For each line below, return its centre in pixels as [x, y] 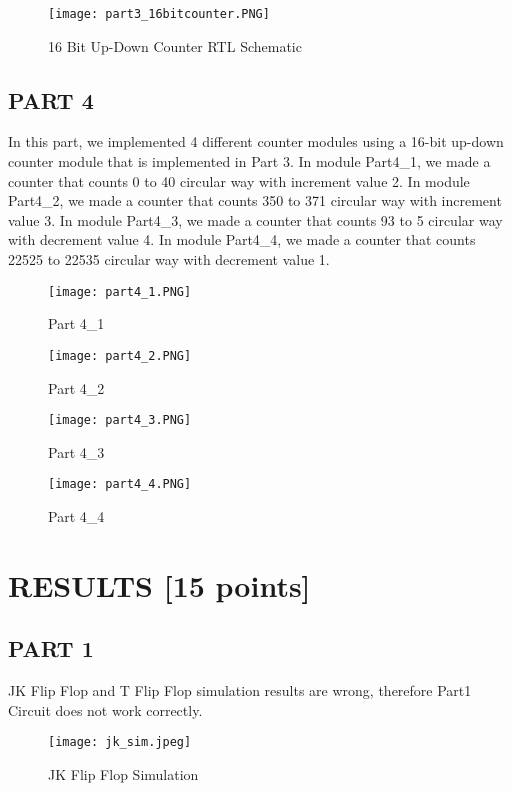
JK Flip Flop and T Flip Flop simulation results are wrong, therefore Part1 [240, 690]
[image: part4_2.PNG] [120, 355]
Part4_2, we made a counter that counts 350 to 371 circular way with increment [255, 200]
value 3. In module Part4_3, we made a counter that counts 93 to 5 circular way [255, 219]
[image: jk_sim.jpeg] [120, 742]
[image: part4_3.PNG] [120, 420]
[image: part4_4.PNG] [120, 484]
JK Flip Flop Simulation [123, 774]
